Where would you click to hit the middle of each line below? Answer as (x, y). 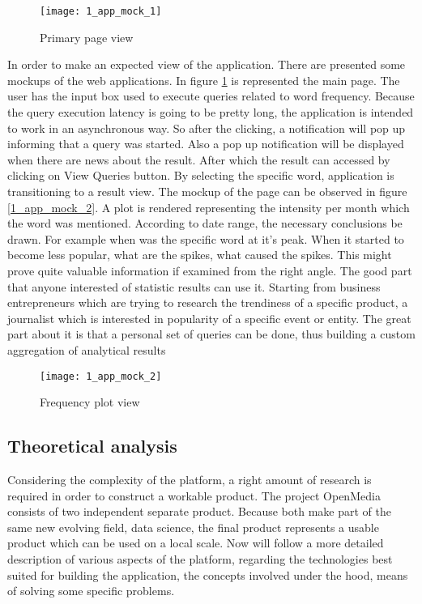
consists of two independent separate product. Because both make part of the (199, 511)
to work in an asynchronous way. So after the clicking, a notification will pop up (207, 128)
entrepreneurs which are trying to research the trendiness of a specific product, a (208, 302)
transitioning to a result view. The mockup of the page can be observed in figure (207, 191)
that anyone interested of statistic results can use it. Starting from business (194, 286)
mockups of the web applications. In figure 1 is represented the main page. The (204, 80)
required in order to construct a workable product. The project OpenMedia (194, 495)
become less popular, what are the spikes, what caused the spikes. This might (200, 255)
